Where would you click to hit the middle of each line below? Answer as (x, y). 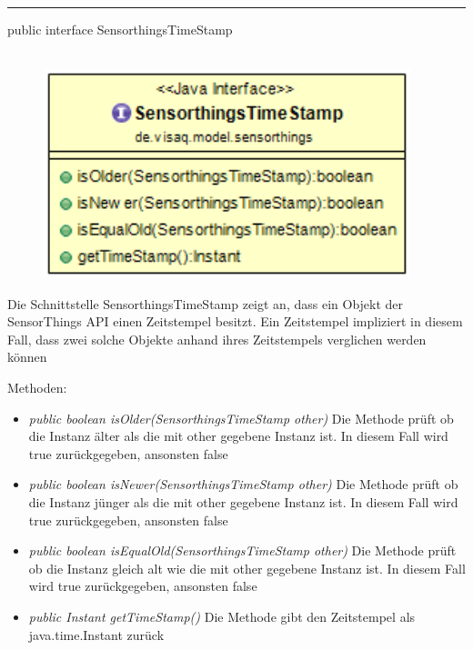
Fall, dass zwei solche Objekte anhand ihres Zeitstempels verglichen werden (217, 339)
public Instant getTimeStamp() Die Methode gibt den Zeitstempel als (222, 617)
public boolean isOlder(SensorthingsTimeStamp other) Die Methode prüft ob (241, 418)
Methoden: (37, 388)
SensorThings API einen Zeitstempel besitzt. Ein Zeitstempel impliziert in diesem (235, 321)
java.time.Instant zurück (96, 634)
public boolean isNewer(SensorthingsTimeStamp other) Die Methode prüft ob (243, 484)
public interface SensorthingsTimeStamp (120, 29)
